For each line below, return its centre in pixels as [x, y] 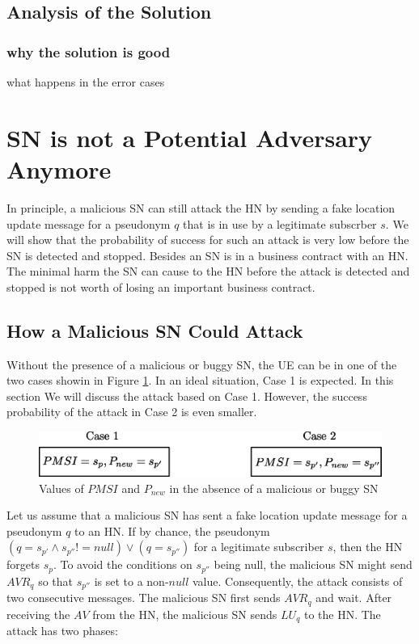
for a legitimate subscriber [259, 547]
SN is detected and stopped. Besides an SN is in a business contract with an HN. [207, 255]
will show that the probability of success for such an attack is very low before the [208, 240]
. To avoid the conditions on [123, 564]
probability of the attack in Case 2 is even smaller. [132, 412]
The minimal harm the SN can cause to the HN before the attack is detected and [208, 271]
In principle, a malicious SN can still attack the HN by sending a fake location [201, 207]
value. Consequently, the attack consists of [298, 581]
